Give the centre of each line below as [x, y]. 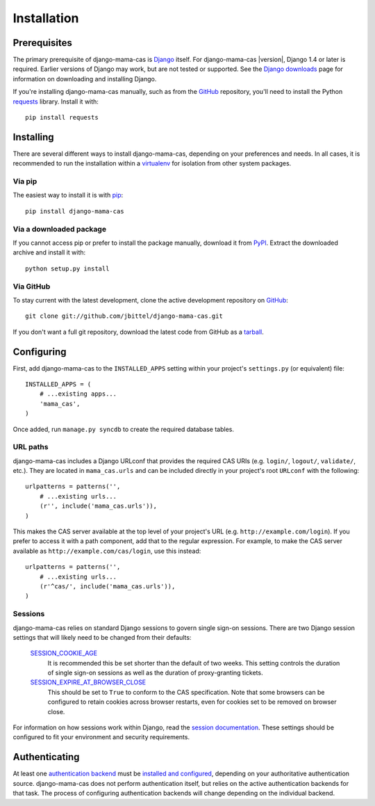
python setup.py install [67, 268]
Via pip [25, 182]
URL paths [31, 447]
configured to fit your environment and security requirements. [101, 737]
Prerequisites [42, 43]
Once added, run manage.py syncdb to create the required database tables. [124, 429]
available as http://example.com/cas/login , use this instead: [107, 551]
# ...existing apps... [78, 394]
